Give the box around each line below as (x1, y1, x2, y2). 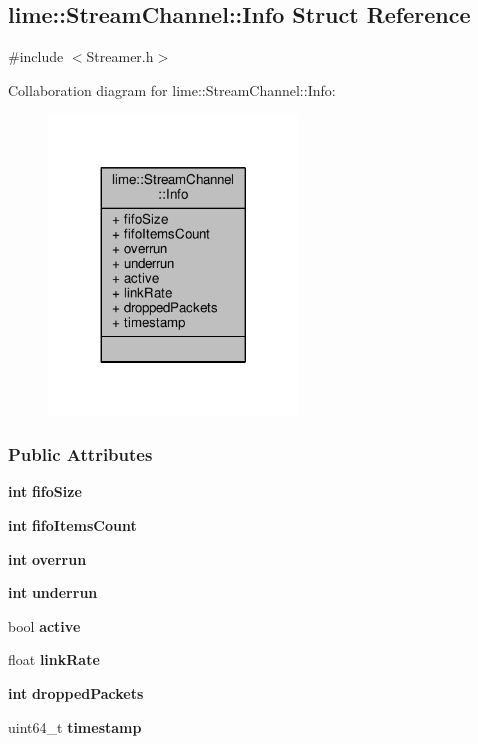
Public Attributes (8, 442, 153, 467)
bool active (8, 615, 81, 636)
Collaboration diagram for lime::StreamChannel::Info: (8, 79, 336, 100)
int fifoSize (8, 481, 82, 502)
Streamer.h (86, 46, 154, 67)
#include (8, 46, 64, 67)
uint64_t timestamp (8, 716, 142, 737)
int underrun (8, 582, 98, 603)
